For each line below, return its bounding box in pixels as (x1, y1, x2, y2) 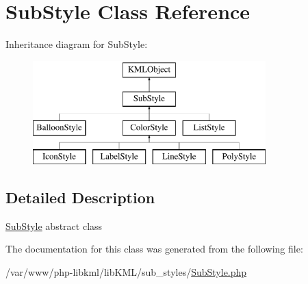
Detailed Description (5, 186, 155, 207)
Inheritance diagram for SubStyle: (5, 37, 148, 51)
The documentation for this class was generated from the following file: (5, 242, 303, 256)
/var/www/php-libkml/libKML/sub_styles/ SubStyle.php (5, 264, 247, 279)
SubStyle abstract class (5, 218, 103, 233)
